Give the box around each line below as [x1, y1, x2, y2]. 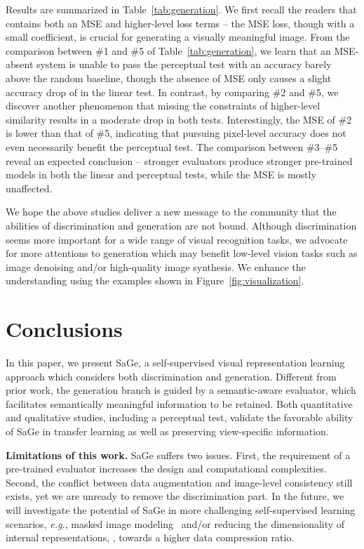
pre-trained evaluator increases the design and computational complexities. [6, 461, 327, 476]
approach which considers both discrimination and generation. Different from [6, 369, 337, 383]
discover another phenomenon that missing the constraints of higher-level [6, 98, 321, 113]
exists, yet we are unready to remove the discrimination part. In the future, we [6, 489, 344, 503]
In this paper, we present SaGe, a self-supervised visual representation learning [6, 355, 345, 369]
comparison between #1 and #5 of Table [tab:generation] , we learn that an [6, 43, 331, 58]
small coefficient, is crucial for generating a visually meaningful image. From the [6, 29, 350, 44]
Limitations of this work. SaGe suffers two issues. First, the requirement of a [6, 447, 351, 462]
